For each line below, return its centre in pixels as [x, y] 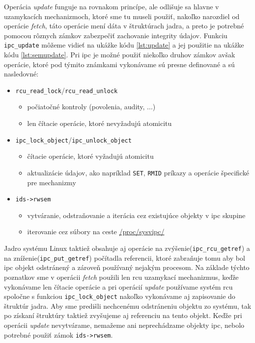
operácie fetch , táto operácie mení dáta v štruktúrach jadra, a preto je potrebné [124, 26]
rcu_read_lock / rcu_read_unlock [67, 90]
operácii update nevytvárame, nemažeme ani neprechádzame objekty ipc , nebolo [124, 325]
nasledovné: [21, 74]
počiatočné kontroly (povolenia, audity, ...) [91, 107]
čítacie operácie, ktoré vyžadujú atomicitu [90, 156]
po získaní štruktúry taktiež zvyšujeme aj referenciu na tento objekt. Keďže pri [123, 315]
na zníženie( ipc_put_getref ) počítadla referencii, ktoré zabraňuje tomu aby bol [125, 257]
